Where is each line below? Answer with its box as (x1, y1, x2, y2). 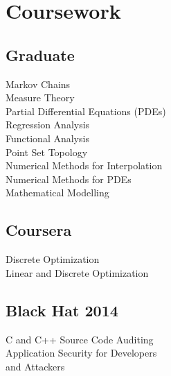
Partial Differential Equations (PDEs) (6, 103, 166, 118)
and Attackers (6, 359, 65, 373)
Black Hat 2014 (6, 299, 118, 321)
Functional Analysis (6, 130, 89, 145)
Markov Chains (6, 76, 71, 91)
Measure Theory (6, 90, 75, 105)
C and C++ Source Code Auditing (6, 332, 154, 346)
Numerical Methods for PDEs (6, 171, 132, 186)
